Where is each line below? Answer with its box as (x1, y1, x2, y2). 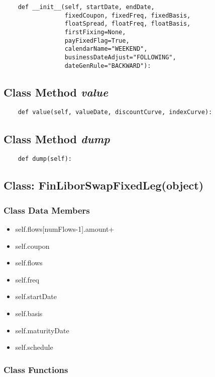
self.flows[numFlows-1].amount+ (15, 223, 115, 234)
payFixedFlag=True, (64, 37, 130, 44)
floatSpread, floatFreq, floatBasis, (64, 20, 191, 28)
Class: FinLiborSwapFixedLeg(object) (4, 177, 204, 193)
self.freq (15, 274, 39, 285)
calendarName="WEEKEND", (64, 45, 148, 53)
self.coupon (15, 240, 50, 251)
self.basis (15, 308, 43, 318)
